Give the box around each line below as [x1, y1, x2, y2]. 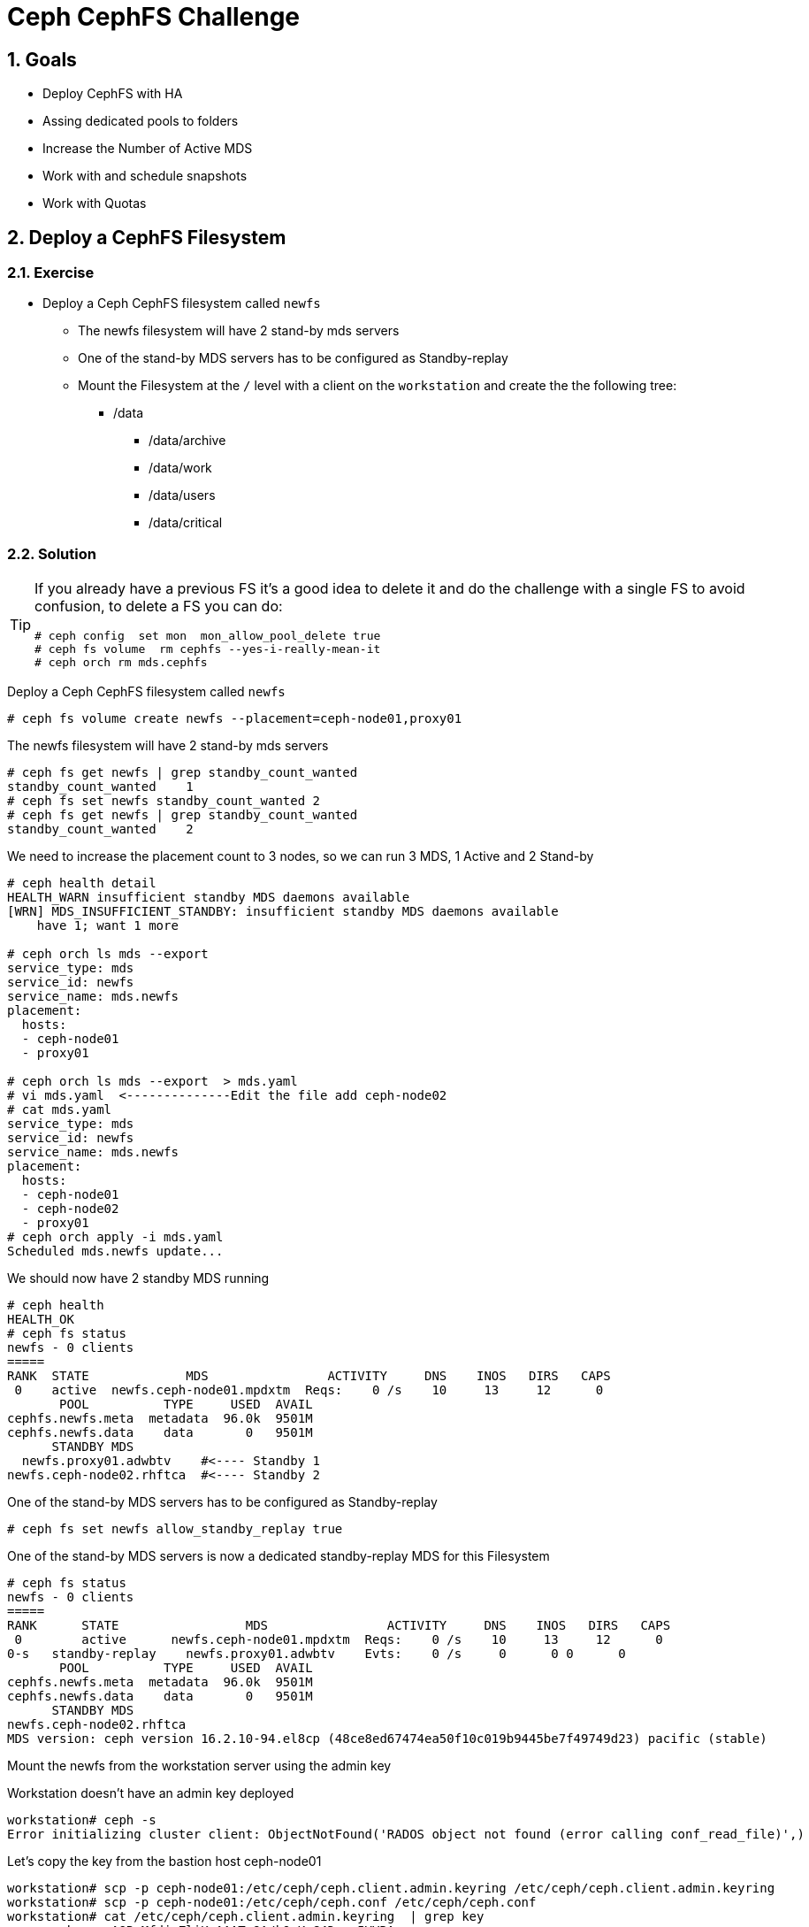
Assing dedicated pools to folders [42, 113, 239, 129]
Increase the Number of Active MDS [42, 141, 253, 157]
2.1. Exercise [7, 264, 95, 282]
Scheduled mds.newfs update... [7, 1244, 224, 1259]
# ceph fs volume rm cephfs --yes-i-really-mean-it [34, 642, 381, 656]
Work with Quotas [42, 196, 147, 211]
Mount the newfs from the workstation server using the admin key [7, 1758, 392, 1774]
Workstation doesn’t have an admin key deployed [7, 1785, 294, 1801]
